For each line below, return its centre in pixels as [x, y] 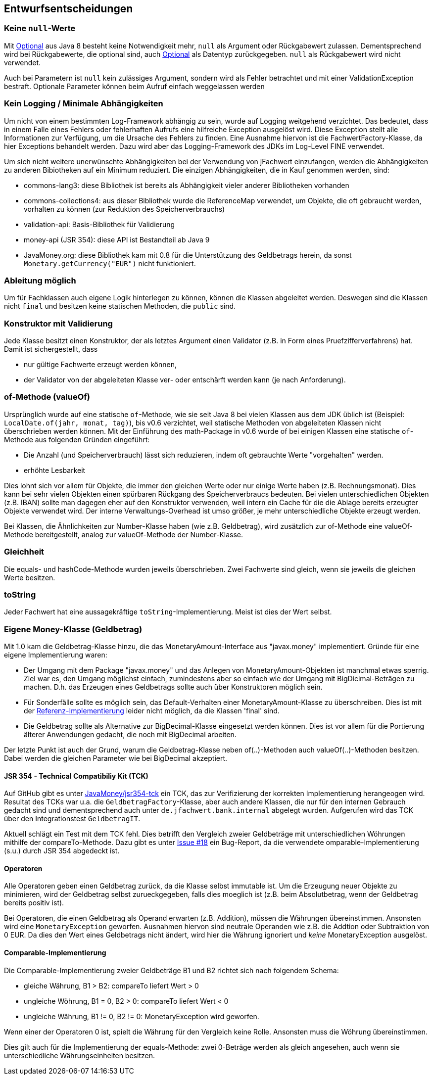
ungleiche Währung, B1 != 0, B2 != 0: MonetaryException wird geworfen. [142, 1016]
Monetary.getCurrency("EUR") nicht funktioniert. [110, 263]
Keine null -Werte [40, 28]
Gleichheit [24, 552]
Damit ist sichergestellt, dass [51, 349]
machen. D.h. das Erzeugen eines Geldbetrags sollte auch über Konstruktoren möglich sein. [173, 687]
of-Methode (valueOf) [47, 397]
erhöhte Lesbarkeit [55, 470]
